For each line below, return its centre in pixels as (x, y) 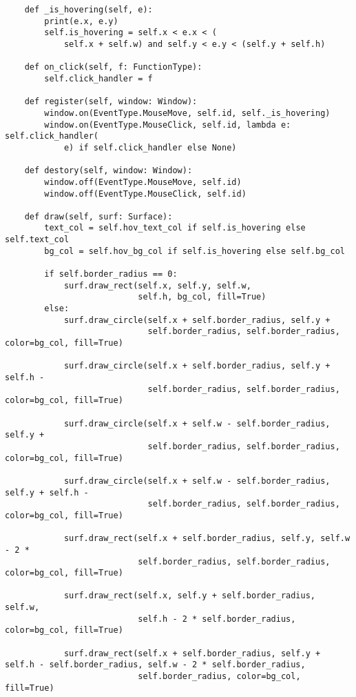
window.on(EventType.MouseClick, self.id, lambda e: (168, 125)
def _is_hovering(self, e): (88, 10)
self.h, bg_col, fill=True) (202, 297)
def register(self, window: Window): (111, 102)
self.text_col (37, 240)
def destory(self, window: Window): (108, 171)
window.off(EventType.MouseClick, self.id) (145, 194)
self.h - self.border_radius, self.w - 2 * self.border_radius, (155, 665)
